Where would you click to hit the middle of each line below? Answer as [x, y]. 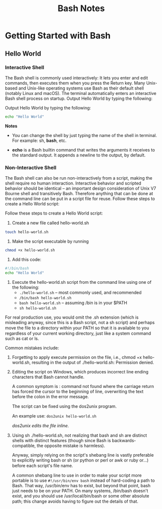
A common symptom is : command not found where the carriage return [83, 386]
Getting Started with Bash [58, 36]
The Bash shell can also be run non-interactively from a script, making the [79, 178]
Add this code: [27, 259]
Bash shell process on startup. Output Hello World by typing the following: [79, 98]
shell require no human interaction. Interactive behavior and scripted [73, 183]
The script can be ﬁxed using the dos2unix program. [64, 406]
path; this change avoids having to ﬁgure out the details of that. [75, 501]
